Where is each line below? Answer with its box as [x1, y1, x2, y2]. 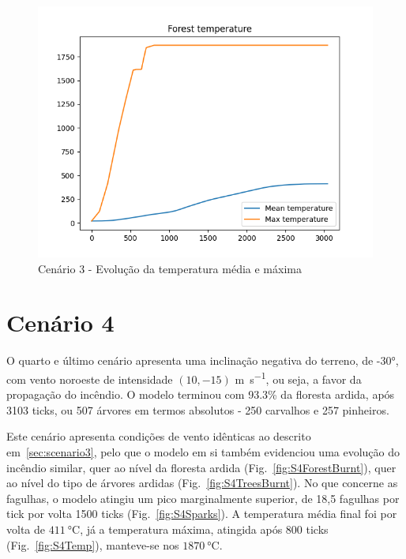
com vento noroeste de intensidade [6, 370, 173, 387]
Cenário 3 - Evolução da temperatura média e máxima [38, 260, 302, 276]
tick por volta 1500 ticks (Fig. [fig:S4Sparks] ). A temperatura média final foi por [6, 505, 397, 522]
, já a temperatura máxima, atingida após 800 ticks [80, 520, 329, 537]
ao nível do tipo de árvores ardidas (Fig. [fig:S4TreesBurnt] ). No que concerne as [6, 475, 398, 491]
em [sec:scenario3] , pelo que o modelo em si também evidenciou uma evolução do [6, 443, 400, 460]
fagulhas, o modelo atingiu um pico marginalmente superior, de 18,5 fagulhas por [6, 490, 400, 506]
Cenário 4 [6, 306, 115, 339]
